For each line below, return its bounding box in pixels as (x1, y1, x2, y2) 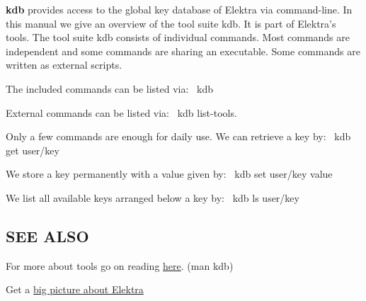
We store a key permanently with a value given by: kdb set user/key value (6, 166, 333, 181)
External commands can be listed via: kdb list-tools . (6, 105, 237, 120)
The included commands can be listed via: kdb (6, 81, 213, 96)
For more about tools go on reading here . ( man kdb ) (6, 258, 234, 273)
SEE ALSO (6, 225, 89, 246)
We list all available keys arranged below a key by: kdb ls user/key (6, 190, 299, 205)
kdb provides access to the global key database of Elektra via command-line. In (6, 2, 353, 16)
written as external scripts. (6, 57, 122, 72)
